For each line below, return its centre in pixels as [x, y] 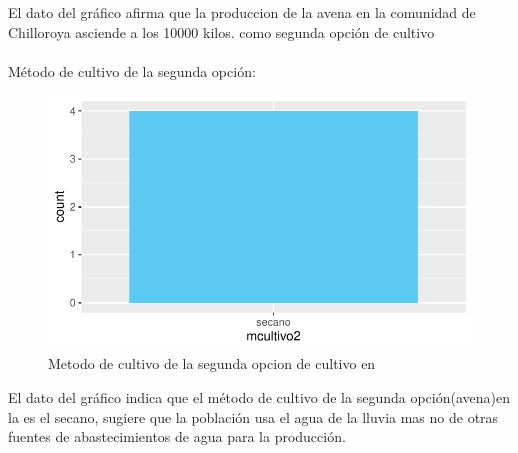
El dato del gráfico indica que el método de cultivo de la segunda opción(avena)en [259, 396]
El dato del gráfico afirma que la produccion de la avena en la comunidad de [242, 12]
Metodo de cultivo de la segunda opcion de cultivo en [212, 363]
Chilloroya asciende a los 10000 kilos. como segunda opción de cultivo [221, 31]
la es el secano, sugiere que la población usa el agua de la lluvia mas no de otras [253, 416]
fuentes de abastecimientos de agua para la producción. [177, 436]
